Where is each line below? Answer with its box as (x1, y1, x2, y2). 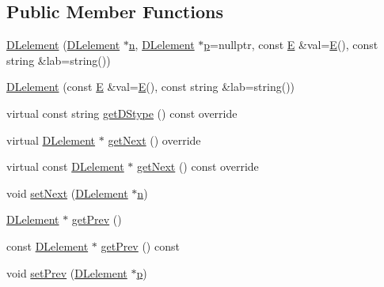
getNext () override (108, 131, 201, 148)
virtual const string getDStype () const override (6, 104, 238, 121)
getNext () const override (137, 158, 259, 175)
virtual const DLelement (6, 158, 124, 175)
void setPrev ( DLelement (6, 264, 127, 281)
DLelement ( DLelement (6, 36, 120, 53)
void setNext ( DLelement (6, 184, 128, 201)
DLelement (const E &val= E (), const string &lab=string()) (6, 78, 295, 95)
